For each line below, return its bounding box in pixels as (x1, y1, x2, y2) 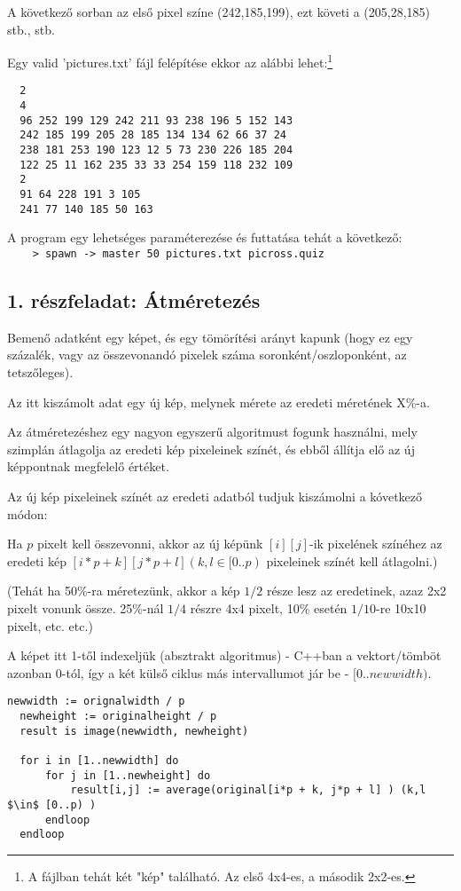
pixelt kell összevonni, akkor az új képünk (36, 534, 263, 553)
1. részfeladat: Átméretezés (7, 286, 261, 313)
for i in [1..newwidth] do (20, 753, 179, 767)
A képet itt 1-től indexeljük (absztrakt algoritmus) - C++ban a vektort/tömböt (7, 646, 441, 665)
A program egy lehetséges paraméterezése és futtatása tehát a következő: (7, 228, 402, 247)
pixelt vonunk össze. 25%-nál (7, 598, 164, 617)
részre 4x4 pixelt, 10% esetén (190, 598, 348, 617)
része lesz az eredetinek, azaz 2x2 (266, 581, 447, 600)
